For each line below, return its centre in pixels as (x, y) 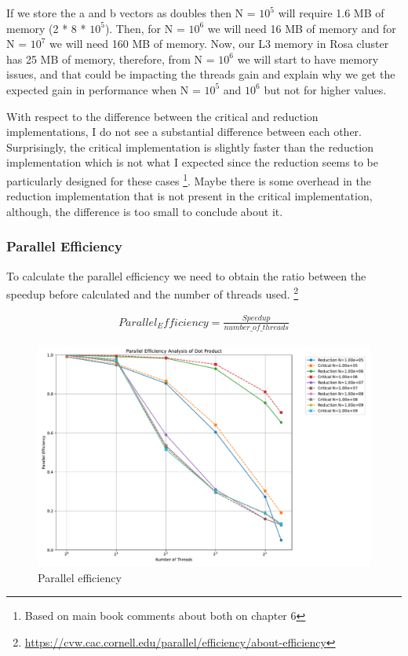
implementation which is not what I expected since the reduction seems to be (192, 162)
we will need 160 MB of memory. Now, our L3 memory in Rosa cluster (219, 44)
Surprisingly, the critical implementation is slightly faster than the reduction (190, 147)
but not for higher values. (325, 89)
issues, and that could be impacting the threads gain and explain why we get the (201, 74)
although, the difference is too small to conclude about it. (145, 211)
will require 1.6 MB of (331, 13)
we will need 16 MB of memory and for (302, 28)
